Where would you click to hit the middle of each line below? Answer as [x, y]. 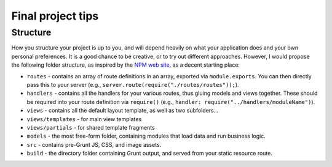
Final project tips [55, 16]
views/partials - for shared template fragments [91, 127]
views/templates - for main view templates [84, 119]
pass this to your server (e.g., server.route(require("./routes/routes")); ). [133, 84]
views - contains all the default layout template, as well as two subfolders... [123, 111]
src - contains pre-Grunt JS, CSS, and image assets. [94, 144]
